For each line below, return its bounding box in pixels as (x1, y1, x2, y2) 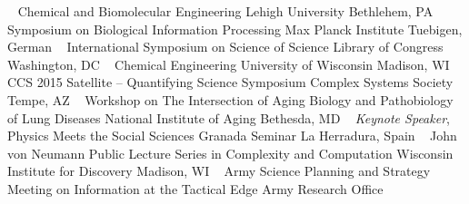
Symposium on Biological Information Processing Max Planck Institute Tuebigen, (7, 19, 463, 38)
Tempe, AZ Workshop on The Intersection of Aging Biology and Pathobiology (7, 90, 454, 109)
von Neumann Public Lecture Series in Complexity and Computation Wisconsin (7, 143, 454, 162)
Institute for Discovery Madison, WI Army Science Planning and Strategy (7, 161, 431, 180)
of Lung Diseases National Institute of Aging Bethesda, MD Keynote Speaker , (7, 108, 450, 127)
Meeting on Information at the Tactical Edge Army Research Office (7, 179, 384, 198)
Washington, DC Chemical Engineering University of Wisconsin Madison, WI (7, 54, 450, 73)
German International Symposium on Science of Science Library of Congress (7, 37, 444, 56)
